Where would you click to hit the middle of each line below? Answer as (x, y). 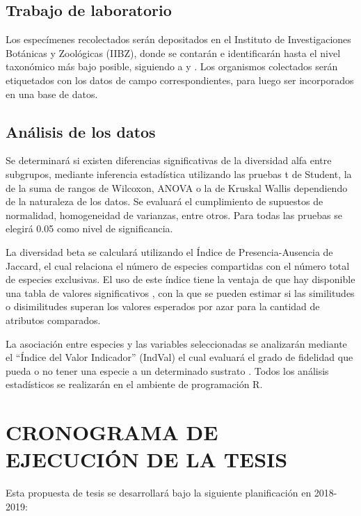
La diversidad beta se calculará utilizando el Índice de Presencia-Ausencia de (169, 251)
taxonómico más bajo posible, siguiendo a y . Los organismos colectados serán (172, 66)
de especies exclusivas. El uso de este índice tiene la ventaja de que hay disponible (180, 279)
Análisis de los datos (81, 131)
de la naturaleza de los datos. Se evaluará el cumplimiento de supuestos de (165, 201)
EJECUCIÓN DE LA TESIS (147, 459)
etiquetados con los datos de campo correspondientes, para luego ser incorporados (180, 80)
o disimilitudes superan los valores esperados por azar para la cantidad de (163, 306)
